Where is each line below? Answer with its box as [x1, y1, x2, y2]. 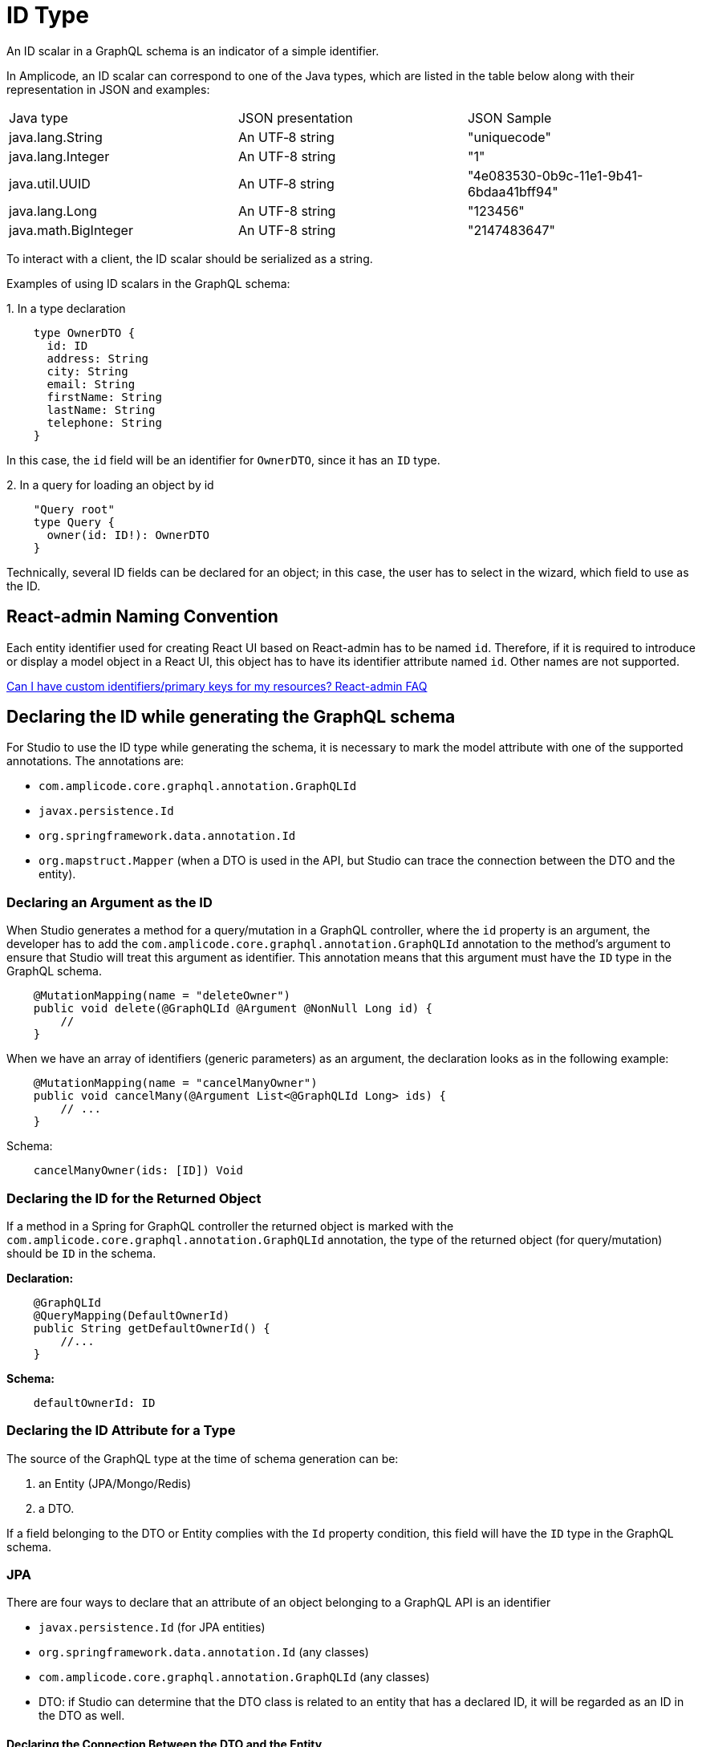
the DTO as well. [39, 1708, 125, 1723]
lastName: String [47, 403, 156, 416]
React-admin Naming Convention [6, 606, 278, 627]
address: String [47, 351, 149, 365]
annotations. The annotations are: [6, 754, 185, 768]
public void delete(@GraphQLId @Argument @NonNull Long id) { [33, 1002, 433, 1015]
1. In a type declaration [6, 301, 126, 315]
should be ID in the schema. [6, 1246, 156, 1260]
